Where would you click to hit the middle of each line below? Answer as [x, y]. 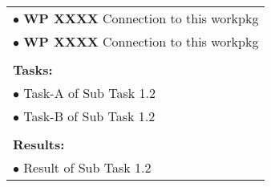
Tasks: [33, 69]
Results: [39, 144]
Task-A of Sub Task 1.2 [89, 93]
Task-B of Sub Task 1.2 [89, 116]
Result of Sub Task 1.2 [87, 167]
